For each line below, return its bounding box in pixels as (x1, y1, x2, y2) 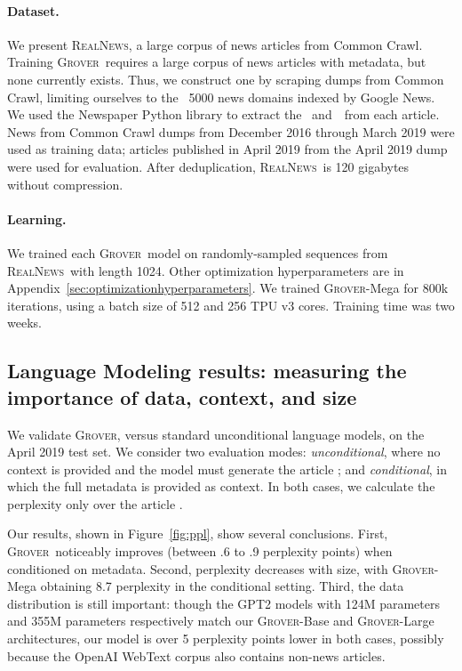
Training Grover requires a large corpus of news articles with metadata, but (7, 53, 426, 71)
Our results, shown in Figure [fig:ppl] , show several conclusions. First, (7, 524, 388, 543)
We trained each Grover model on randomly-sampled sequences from (7, 243, 388, 262)
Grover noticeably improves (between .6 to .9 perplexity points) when (7, 542, 393, 561)
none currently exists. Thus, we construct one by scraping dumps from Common (7, 69, 444, 88)
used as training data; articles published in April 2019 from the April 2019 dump (7, 140, 448, 158)
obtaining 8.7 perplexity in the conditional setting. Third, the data (40, 577, 404, 595)
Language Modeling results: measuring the (7, 357, 407, 384)
